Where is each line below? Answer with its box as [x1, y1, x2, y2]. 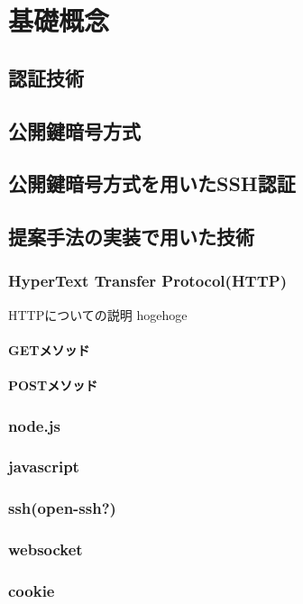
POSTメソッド [8, 376, 98, 395]
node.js [8, 414, 60, 436]
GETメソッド [8, 340, 90, 359]
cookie [8, 579, 55, 601]
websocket [8, 538, 83, 561]
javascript [8, 455, 79, 478]
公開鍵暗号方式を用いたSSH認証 [8, 169, 296, 197]
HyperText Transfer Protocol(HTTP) [8, 270, 287, 292]
